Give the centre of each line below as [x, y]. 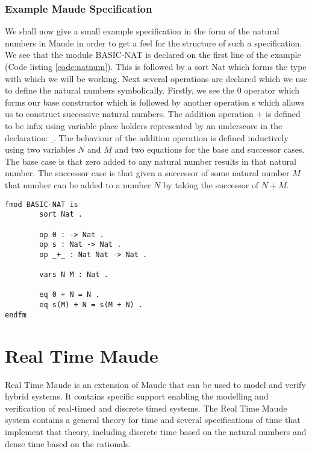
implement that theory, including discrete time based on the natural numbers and [156, 431]
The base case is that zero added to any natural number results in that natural [151, 161]
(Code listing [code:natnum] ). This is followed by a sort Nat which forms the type [156, 66]
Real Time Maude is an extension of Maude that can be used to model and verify [155, 384]
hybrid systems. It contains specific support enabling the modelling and [137, 396]
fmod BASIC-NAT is [42, 204]
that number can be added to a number [78, 184]
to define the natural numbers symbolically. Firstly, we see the [120, 90]
